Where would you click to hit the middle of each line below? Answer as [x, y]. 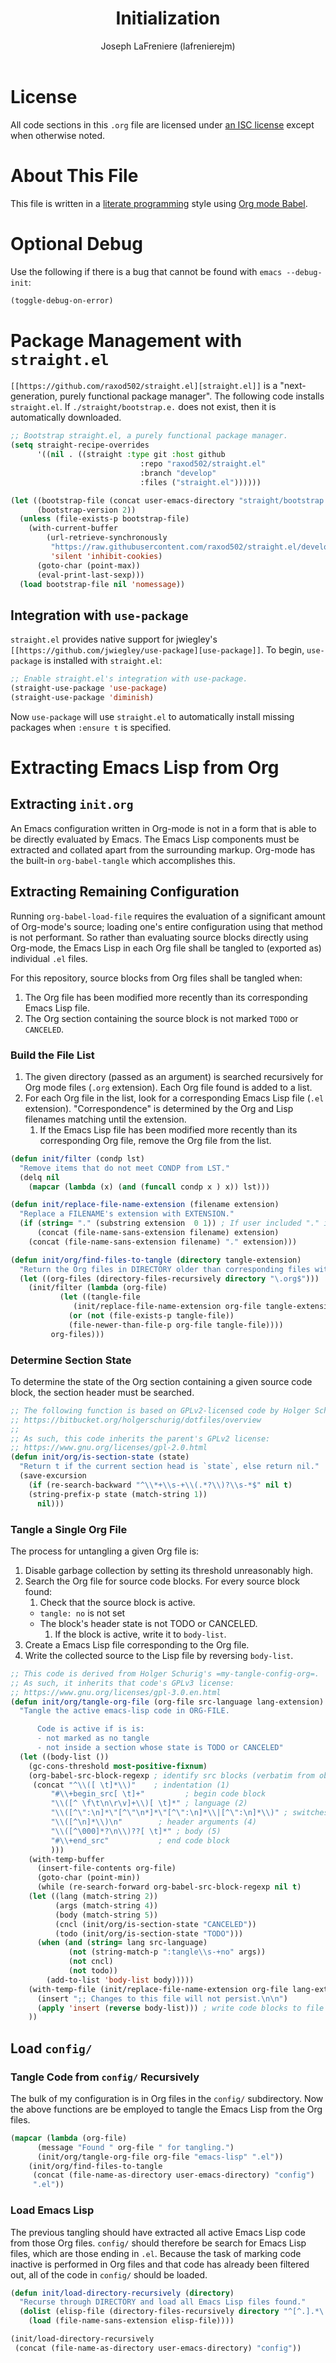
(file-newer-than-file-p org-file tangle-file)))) [176, 1325]
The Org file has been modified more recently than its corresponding [166, 997]
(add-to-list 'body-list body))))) [120, 1980]
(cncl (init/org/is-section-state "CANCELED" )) [155, 1924]
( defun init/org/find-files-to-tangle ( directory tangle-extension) [156, 1260]
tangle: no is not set [82, 1613]
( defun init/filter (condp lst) [77, 1158]
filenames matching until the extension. [105, 1119]
